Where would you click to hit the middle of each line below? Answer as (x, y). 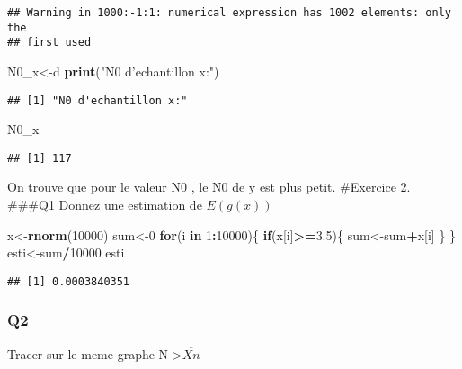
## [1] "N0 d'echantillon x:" (98, 100)
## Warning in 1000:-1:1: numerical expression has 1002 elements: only (229, 13)
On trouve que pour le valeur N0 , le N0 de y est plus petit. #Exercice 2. (209, 187)
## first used (49, 43)
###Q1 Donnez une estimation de (105, 205)
